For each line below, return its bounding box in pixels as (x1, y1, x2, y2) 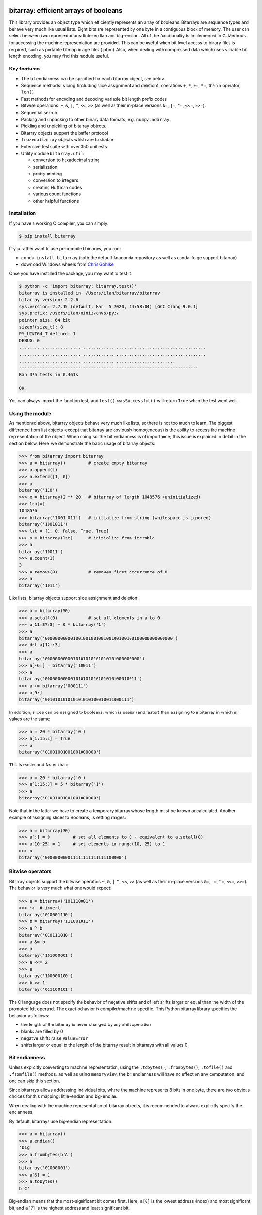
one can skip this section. (9, 1078, 60, 1084)
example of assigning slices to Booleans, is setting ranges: (9, 815, 126, 820)
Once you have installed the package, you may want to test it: (9, 270, 132, 276)
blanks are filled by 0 (21, 1028, 63, 1034)
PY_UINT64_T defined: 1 (19, 331, 76, 336)
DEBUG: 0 (19, 338, 40, 344)
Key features (9, 66, 40, 72)
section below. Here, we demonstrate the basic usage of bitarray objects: (9, 440, 156, 447)
